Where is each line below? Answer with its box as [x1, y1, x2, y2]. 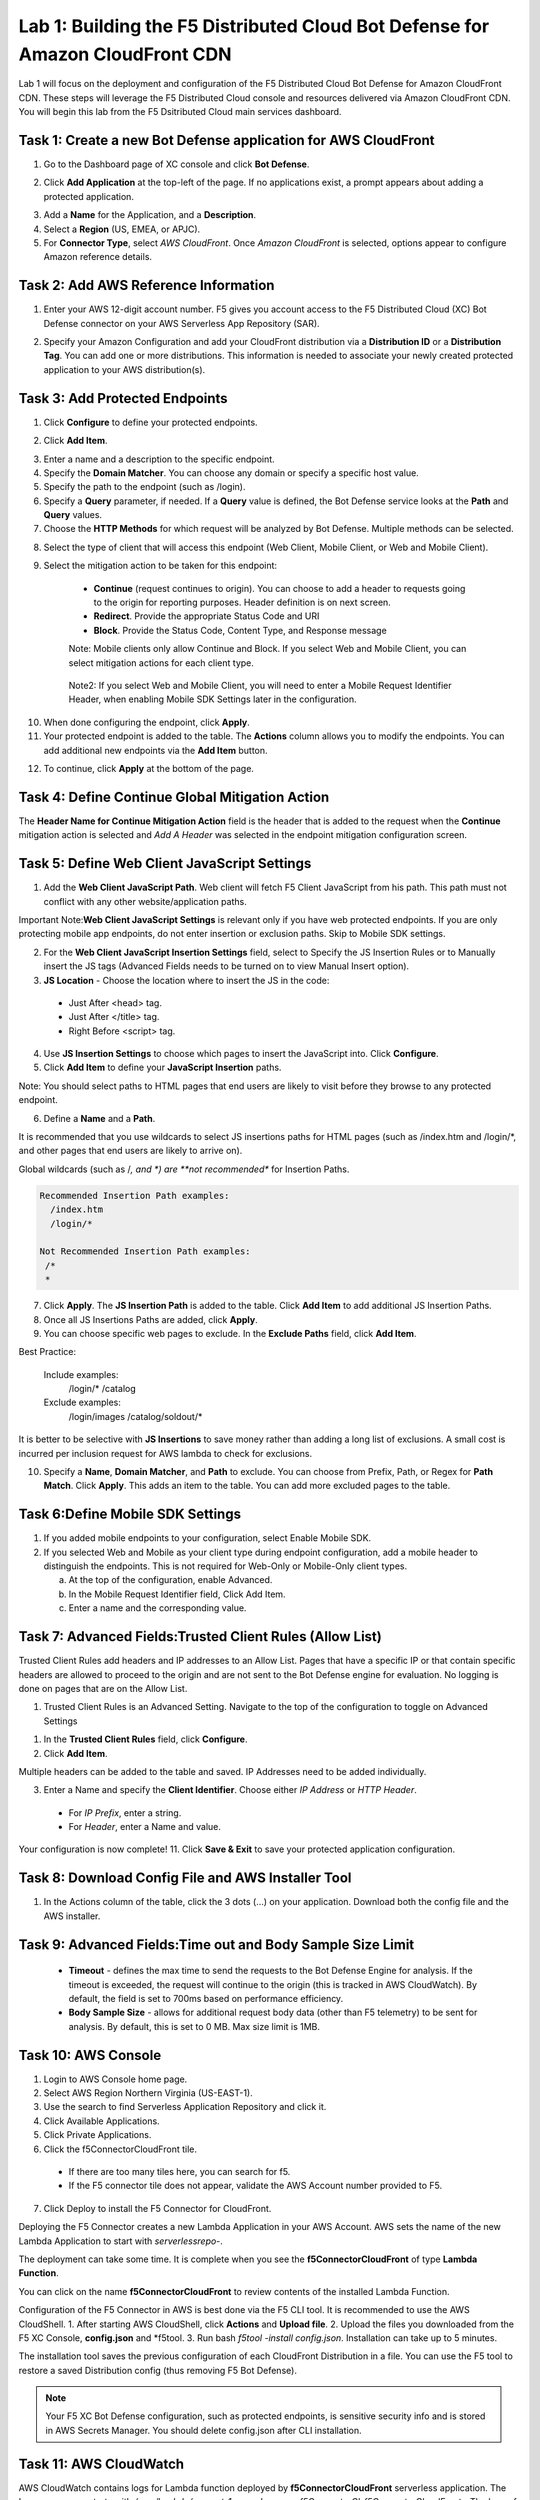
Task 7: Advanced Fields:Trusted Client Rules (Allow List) [18, 1628, 382, 1645]
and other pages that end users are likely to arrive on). [18, 1145, 243, 1157]
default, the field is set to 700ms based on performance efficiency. [68, 1992, 344, 2004]
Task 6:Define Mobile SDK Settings [18, 1506, 242, 1523]
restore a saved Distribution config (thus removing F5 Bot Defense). [18, 2364, 297, 2376]
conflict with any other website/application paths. [43, 895, 247, 907]
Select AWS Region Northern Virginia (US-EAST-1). [43, 2087, 254, 2099]
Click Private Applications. [43, 2129, 152, 2141]
